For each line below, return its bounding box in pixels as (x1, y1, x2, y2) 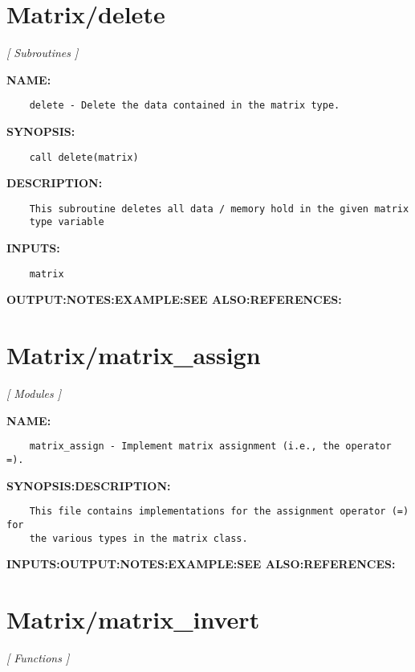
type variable (29, 216, 104, 228)
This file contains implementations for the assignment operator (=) (29, 506, 409, 518)
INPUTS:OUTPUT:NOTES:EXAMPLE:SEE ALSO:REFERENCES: (6, 555, 396, 572)
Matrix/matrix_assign (6, 338, 261, 371)
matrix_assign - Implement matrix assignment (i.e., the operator (29, 440, 392, 453)
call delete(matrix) (29, 151, 139, 163)
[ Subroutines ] (6, 44, 79, 61)
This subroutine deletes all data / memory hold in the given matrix (29, 203, 409, 215)
